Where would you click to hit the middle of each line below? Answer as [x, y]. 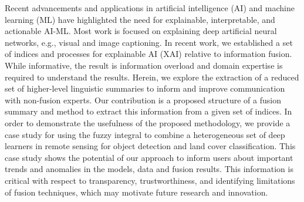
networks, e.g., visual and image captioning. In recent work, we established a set [149, 42]
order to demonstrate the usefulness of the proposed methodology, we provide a [148, 122]
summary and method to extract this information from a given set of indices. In [148, 111]
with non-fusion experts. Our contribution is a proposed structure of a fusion [143, 100]
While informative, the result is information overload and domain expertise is [144, 65]
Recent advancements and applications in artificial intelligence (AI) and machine [150, 8]
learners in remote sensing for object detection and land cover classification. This [150, 146]
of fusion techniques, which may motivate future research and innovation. [136, 192]
